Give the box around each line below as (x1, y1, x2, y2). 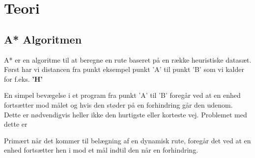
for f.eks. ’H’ (4, 73, 43, 84)
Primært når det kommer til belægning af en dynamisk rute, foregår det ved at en (4, 135, 251, 145)
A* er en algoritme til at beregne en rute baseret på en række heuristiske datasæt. (4, 54, 252, 65)
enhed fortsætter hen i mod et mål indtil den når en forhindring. (4, 145, 198, 155)
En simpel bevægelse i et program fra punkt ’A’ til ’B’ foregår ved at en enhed (4, 90, 241, 100)
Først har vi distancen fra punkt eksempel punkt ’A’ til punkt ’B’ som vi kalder (4, 64, 244, 74)
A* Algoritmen (4, 31, 82, 46)
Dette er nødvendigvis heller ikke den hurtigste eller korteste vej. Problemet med (4, 109, 247, 119)
